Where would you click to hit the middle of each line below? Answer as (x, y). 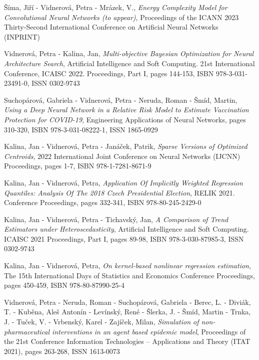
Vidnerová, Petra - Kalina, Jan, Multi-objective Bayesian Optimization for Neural (129, 53)
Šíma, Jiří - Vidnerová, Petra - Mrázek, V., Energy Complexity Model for (116, 7)
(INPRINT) (22, 36)
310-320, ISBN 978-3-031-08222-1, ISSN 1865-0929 (81, 129)
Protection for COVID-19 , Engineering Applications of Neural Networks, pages (125, 119)
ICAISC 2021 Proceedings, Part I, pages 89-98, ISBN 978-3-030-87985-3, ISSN (124, 238)
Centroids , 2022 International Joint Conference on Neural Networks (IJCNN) (122, 156)
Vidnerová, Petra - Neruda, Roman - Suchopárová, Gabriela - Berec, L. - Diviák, (127, 302)
